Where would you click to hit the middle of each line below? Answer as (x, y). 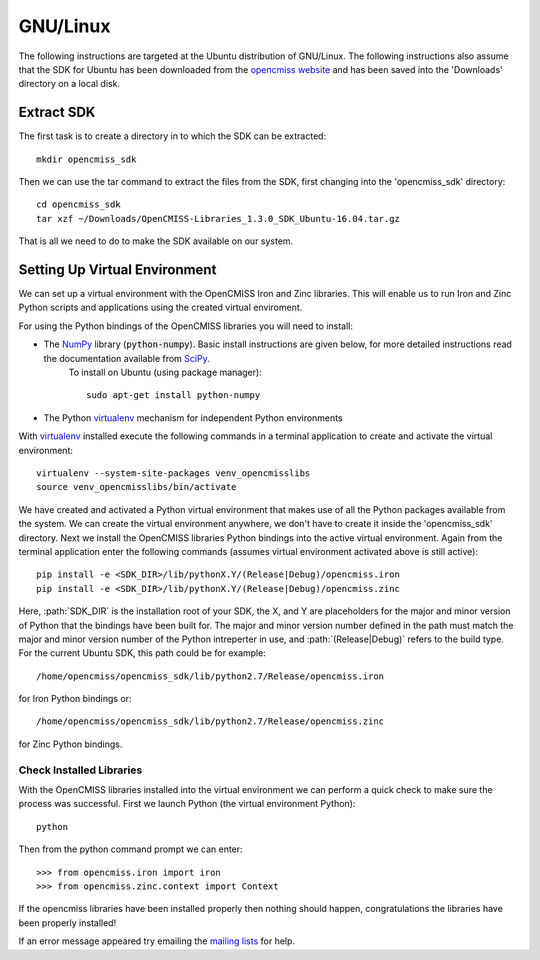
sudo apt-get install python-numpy (173, 395)
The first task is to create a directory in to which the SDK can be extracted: (172, 136)
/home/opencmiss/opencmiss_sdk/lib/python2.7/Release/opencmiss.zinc (210, 721)
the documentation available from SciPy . (126, 358)
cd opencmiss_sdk (78, 204)
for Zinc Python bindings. (70, 744)
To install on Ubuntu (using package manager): (165, 372)
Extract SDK (57, 112)
